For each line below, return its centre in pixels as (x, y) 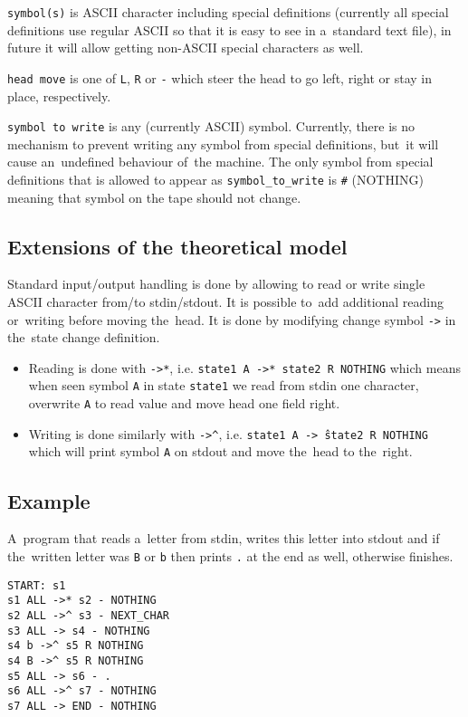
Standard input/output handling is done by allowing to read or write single (216, 284)
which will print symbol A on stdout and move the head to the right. (220, 451)
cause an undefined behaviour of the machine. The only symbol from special (220, 162)
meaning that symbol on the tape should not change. (154, 197)
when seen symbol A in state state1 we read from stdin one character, (224, 385)
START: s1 (37, 585)
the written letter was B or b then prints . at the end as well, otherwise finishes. (230, 555)
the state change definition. (84, 337)
